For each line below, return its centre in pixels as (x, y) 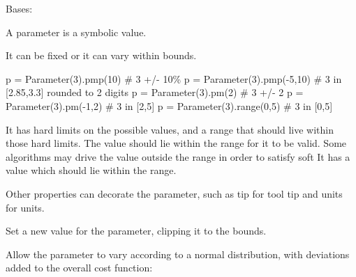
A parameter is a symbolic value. (76, 32)
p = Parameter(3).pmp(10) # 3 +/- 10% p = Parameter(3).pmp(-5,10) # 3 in (174, 78)
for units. (25, 207)
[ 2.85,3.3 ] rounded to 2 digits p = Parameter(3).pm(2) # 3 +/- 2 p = (155, 92)
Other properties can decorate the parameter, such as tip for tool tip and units (174, 193)
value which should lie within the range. (91, 170)
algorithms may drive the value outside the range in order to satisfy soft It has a (178, 156)
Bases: (19, 8)
